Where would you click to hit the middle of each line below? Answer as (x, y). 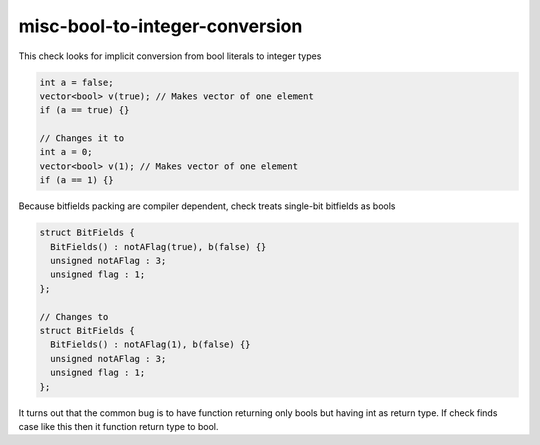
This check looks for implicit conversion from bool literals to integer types (170, 56)
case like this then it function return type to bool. (118, 426)
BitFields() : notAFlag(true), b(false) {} (158, 246)
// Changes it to (82, 138)
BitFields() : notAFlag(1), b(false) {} (150, 344)
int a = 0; (66, 152)
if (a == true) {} (84, 110)
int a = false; (76, 82)
